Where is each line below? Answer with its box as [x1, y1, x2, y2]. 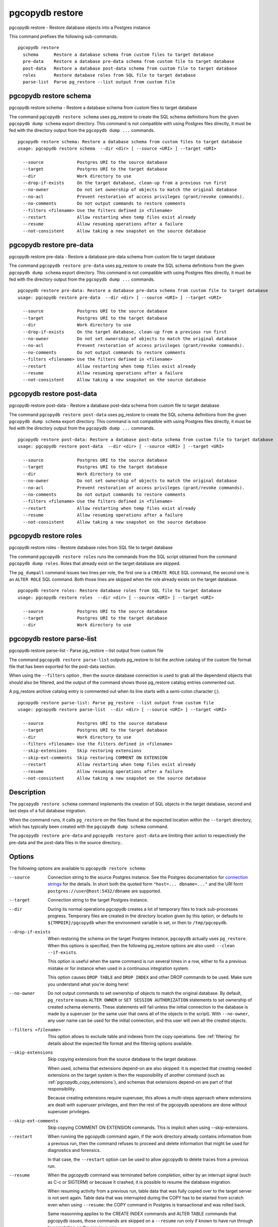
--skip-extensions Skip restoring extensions [23, 748, 142, 753]
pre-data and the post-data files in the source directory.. [9, 839, 123, 845]
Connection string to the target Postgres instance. [47, 897, 149, 903]
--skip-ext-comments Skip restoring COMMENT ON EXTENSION [23, 755, 167, 760]
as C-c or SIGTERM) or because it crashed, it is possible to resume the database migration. [47, 1179, 232, 1185]
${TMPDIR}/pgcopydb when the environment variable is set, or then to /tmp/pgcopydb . [47, 920, 228, 926]
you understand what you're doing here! [47, 981, 129, 987]
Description [9, 788, 46, 796]
